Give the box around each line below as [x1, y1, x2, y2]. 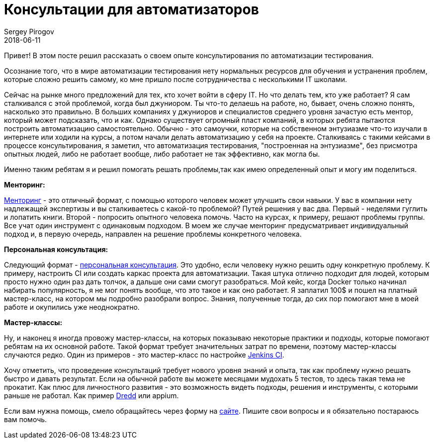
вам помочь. [4, 415, 47, 424]
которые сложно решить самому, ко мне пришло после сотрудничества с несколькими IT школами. [4, 75, 347, 84]
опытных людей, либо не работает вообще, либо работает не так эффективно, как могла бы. [4, 149, 320, 158]
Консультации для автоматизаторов [4, 1, 259, 18]
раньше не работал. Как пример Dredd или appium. [4, 391, 179, 400]
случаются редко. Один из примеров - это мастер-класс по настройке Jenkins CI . [4, 350, 284, 359]
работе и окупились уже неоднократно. [4, 302, 140, 311]
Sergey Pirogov [4, 27, 54, 36]
